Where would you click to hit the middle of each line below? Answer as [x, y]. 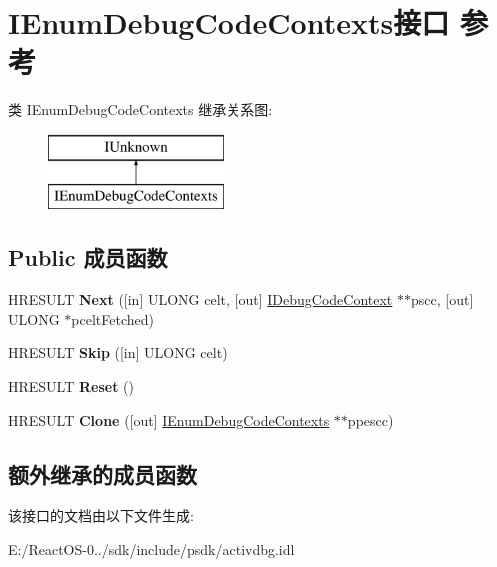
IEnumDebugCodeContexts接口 [229, 22]
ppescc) [370, 419]
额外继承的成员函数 [102, 473]
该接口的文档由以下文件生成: [101, 515]
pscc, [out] [442, 299]
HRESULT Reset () [71, 386]
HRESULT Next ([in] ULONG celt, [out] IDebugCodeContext [200, 299]
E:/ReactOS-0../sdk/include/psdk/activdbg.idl [151, 549]
